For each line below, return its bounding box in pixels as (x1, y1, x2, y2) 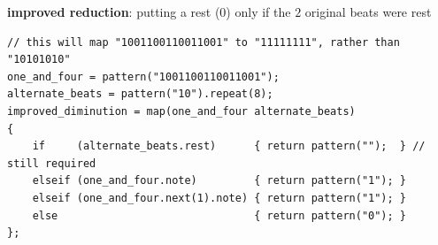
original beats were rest (304, 3, 432, 20)
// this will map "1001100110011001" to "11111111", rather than (7, 35, 400, 49)
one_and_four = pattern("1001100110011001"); (7, 70, 280, 83)
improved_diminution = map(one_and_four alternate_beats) (7, 104, 356, 118)
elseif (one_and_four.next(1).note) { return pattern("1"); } (32, 191, 407, 204)
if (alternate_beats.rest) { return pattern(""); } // (32, 140, 426, 153)
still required (7, 157, 96, 170)
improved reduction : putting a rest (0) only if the (7, 3, 291, 20)
